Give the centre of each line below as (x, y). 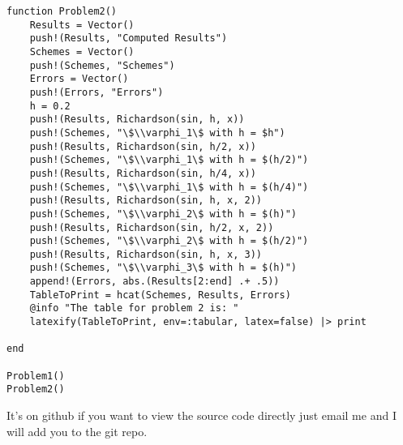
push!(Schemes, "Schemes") (102, 65)
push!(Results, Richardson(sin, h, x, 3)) (146, 254)
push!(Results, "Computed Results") (129, 39)
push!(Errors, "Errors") (96, 92)
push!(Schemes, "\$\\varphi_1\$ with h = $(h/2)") (169, 160)
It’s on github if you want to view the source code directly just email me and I (201, 415)
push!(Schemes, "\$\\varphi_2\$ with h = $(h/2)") (169, 241)
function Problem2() (62, 11)
